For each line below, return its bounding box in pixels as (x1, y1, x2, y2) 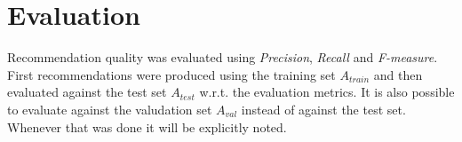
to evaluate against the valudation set (7, 99, 212, 118)
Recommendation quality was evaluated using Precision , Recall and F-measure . (7, 48, 438, 67)
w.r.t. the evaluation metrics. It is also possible (199, 83, 455, 101)
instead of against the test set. (241, 99, 406, 118)
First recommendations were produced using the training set (7, 65, 336, 83)
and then (373, 65, 423, 83)
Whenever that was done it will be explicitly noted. (7, 117, 287, 136)
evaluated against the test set (7, 83, 167, 101)
